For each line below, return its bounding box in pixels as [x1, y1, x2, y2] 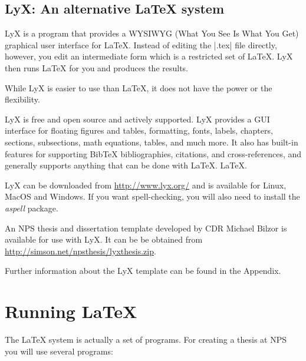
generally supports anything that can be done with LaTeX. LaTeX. [5, 159, 247, 171]
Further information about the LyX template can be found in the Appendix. [5, 264, 281, 277]
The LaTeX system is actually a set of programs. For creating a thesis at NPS [5, 333, 287, 346]
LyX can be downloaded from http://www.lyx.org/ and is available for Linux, [5, 178, 287, 191]
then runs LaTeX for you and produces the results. [5, 61, 189, 74]
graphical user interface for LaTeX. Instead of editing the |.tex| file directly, [5, 38, 277, 51]
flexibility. [5, 93, 40, 105]
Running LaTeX [5, 299, 137, 323]
